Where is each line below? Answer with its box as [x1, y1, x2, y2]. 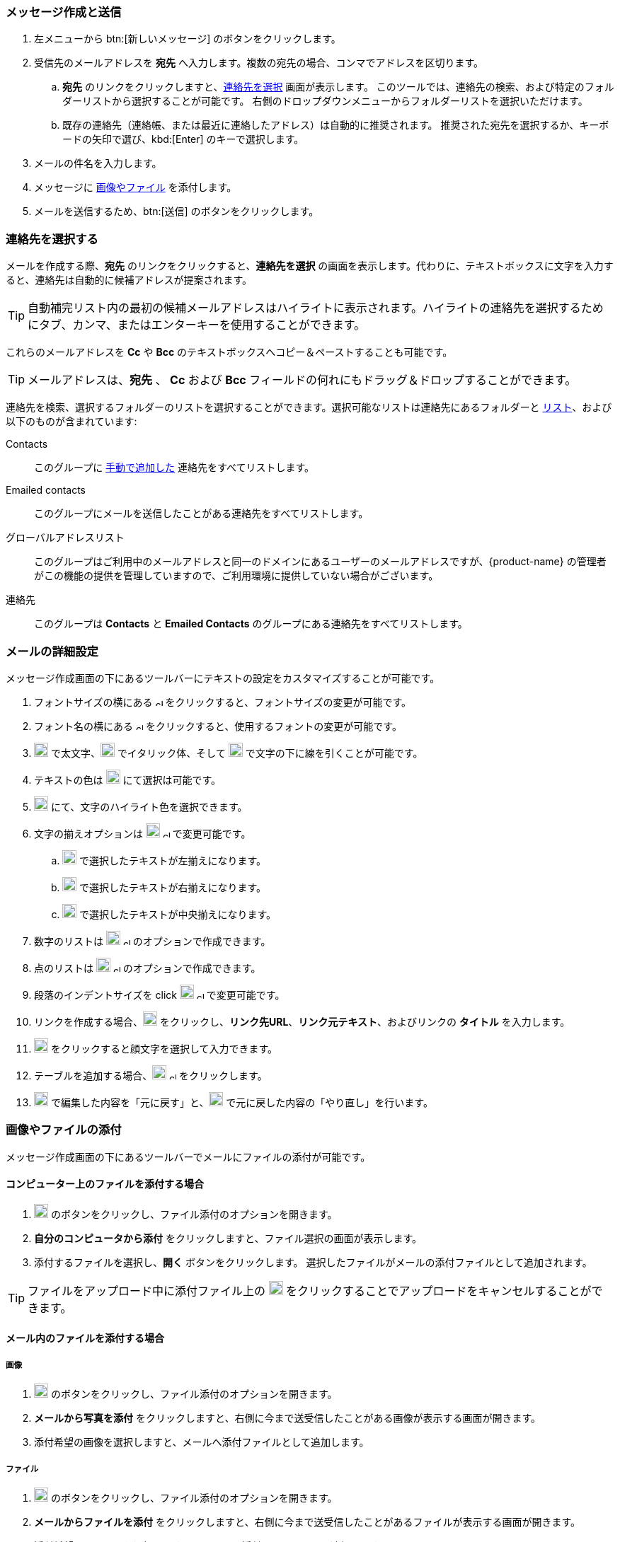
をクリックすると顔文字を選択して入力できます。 [50, 1042, 278, 1055]
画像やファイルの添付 [6, 1123, 122, 1137]
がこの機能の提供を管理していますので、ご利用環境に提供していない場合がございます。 [34, 569, 439, 582]
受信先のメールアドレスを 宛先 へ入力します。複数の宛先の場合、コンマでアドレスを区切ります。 [34, 57, 484, 69]
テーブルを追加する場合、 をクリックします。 [34, 1069, 268, 1082]
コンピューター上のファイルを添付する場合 [6, 1178, 204, 1190]
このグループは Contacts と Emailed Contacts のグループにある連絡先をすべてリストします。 [34, 618, 468, 630]
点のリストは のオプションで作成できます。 [34, 961, 261, 974]
